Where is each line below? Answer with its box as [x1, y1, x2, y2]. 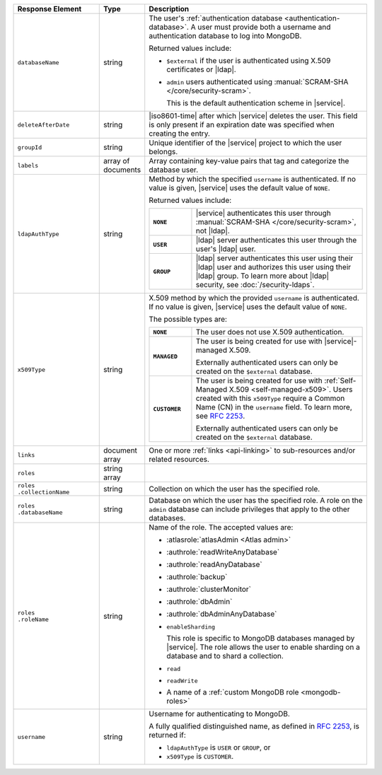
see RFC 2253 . [195, 411, 245, 421]
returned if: [149, 730, 187, 740]
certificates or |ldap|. [166, 64, 236, 74]
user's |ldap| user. [195, 244, 256, 254]
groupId [17, 144, 42, 151]
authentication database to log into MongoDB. [149, 31, 302, 40]
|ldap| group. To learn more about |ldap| [195, 271, 329, 281]
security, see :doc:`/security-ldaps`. [195, 280, 315, 289]
